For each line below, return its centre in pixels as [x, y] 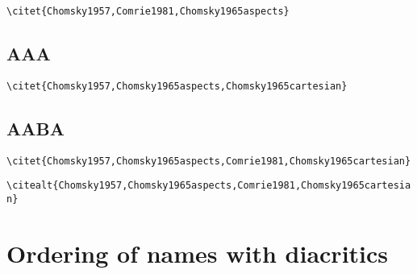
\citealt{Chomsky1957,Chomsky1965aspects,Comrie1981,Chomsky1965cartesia [209, 186]
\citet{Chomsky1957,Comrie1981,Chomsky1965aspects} [148, 11]
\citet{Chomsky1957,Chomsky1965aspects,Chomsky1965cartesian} [177, 86]
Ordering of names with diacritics [198, 253]
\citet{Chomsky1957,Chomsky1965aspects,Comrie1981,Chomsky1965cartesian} [209, 161]
